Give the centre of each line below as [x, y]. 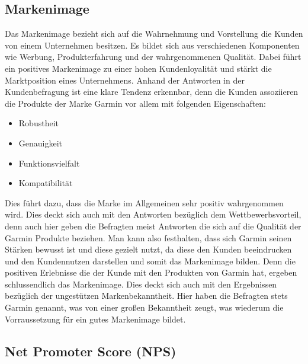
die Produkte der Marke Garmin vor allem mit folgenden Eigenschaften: [136, 103]
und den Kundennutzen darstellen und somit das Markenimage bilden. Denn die [150, 261]
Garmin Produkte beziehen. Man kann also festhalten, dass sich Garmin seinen [148, 237]
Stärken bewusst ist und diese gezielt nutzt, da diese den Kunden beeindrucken [148, 249]
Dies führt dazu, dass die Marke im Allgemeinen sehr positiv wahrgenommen [144, 202]
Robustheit [38, 123]
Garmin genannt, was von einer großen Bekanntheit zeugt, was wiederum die [144, 307]
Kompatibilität [46, 183]
